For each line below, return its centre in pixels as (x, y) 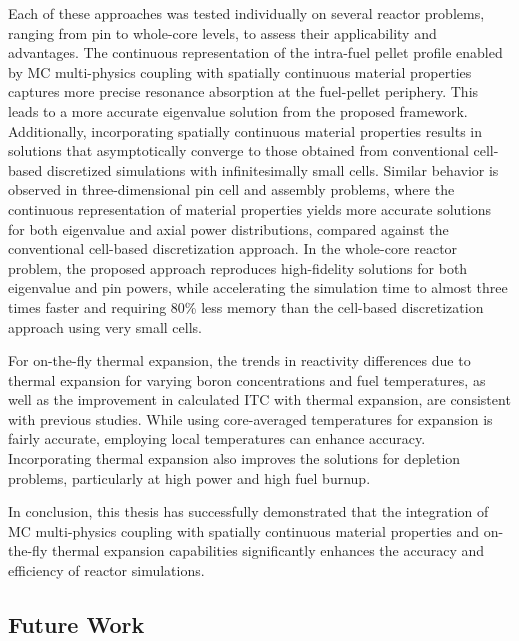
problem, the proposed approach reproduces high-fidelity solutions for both (238, 267)
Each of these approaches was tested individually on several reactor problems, (246, 13)
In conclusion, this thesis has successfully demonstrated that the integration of (248, 511)
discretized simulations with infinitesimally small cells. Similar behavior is (272, 169)
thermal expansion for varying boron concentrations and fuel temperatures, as (247, 379)
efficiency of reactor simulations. (106, 570)
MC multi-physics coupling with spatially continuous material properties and (244, 530)
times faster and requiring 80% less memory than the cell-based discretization (246, 306)
